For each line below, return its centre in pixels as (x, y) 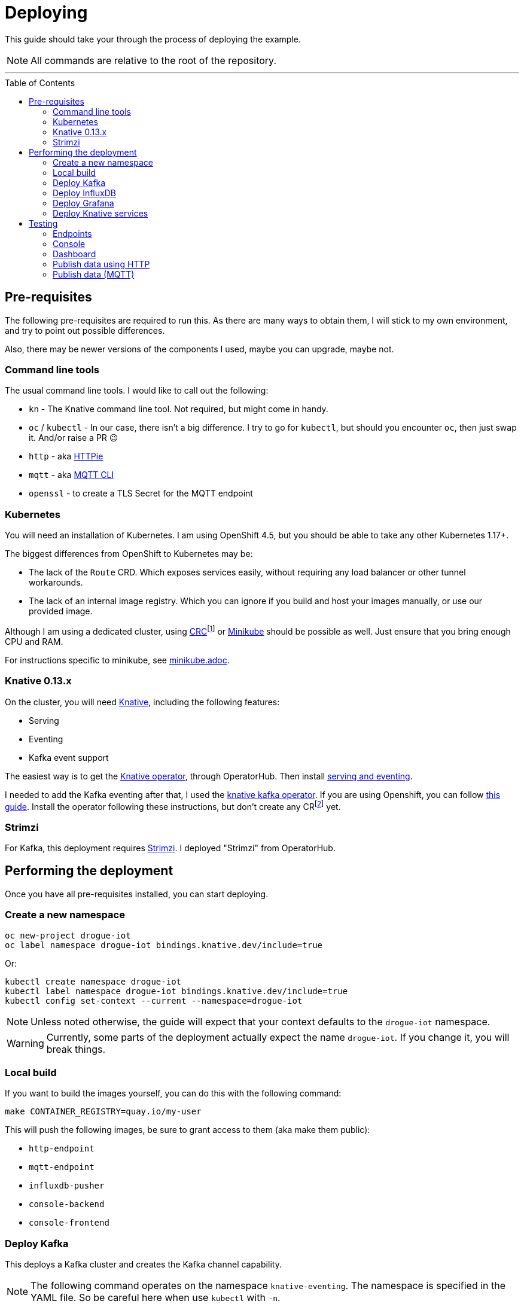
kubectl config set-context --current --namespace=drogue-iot (154, 1000)
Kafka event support (69, 757)
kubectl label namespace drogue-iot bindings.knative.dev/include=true (176, 991)
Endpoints (72, 233)
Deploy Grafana (83, 203)
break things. (76, 1049)
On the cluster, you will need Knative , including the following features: (142, 702)
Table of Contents (40, 83)
